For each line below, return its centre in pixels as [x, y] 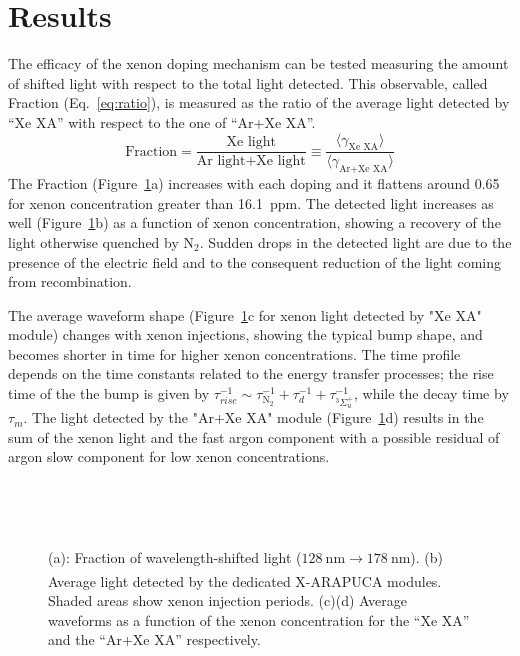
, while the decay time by [431, 393]
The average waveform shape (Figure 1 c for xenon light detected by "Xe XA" [245, 314]
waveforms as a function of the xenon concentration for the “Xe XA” [259, 619]
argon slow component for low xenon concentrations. [169, 456]
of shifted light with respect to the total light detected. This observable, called [248, 82]
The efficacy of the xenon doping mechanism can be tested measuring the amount [258, 63]
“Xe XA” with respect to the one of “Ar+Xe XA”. [162, 121]
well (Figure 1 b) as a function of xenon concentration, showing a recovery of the [254, 222]
